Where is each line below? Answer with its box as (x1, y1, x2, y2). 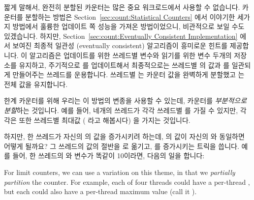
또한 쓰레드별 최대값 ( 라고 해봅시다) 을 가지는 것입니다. (19, 114, 190, 125)
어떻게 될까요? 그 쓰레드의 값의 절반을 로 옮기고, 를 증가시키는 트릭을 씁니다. (4, 141, 239, 151)
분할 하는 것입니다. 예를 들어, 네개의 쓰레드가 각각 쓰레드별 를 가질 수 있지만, (4, 105, 238, 115)
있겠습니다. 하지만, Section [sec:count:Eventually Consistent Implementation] (4, 30, 238, 41)
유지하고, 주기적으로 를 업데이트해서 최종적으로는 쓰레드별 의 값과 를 (19, 59, 230, 70)
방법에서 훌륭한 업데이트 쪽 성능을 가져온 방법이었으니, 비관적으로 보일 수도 (12, 21, 245, 31)
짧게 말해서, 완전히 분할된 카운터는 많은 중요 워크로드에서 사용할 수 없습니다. (4, 2, 240, 12)
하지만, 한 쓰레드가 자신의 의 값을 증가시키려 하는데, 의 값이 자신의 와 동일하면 (4, 131, 245, 142)
